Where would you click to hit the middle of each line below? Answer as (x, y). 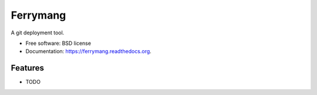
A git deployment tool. (38, 33)
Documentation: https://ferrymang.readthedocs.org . (89, 51)
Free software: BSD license (58, 43)
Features (27, 68)
